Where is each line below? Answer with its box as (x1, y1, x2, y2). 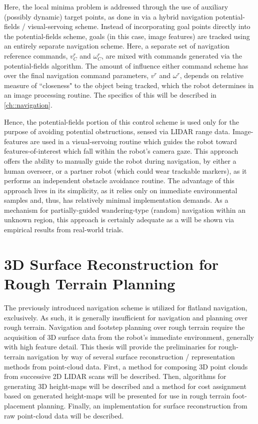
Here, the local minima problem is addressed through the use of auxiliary (4, 2, 228, 12)
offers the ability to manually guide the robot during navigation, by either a (4, 155, 236, 166)
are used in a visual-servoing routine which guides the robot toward (30, 136, 237, 146)
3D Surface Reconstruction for (4, 253, 219, 274)
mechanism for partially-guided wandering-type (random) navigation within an (4, 204, 245, 215)
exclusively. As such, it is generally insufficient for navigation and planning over (4, 312, 248, 322)
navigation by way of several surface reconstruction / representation (26, 351, 235, 361)
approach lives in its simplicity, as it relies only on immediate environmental (4, 185, 237, 195)
